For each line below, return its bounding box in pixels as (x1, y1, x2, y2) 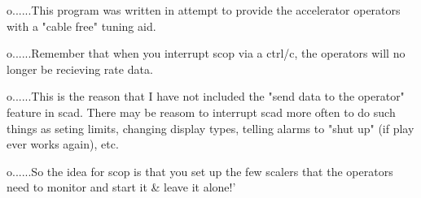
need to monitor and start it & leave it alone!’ (7, 179, 236, 196)
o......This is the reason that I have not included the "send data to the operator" (7, 88, 405, 105)
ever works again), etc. (7, 136, 119, 153)
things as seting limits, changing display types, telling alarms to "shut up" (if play (7, 119, 414, 136)
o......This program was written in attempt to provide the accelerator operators (7, 2, 401, 18)
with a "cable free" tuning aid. (7, 17, 156, 34)
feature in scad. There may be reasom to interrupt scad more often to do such (7, 103, 396, 120)
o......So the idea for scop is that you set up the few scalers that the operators (7, 162, 393, 179)
